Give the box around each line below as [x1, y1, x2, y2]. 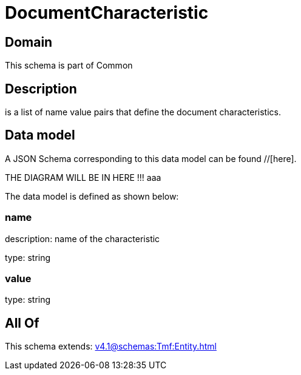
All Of [5, 315, 39, 331]
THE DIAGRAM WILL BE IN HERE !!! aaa [5, 172, 161, 183]
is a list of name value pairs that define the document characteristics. [5, 107, 281, 118]
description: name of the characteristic [5, 233, 160, 244]
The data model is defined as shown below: [5, 191, 179, 201]
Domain [5, 34, 53, 50]
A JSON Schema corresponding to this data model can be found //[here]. [5, 153, 297, 164]
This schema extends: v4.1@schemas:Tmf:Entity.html [5, 341, 217, 352]
